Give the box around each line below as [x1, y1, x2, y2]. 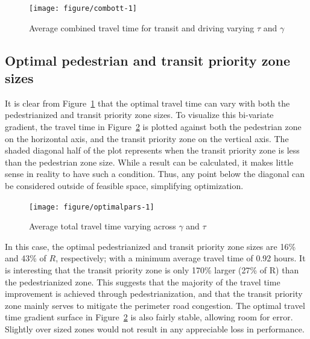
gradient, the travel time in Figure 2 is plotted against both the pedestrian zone [5, 120, 302, 133]
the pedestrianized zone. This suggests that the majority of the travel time [5, 275, 280, 288]
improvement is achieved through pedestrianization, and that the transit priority [5, 287, 303, 300]
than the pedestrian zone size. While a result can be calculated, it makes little [5, 155, 294, 168]
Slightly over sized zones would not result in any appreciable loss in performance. [5, 323, 305, 335]
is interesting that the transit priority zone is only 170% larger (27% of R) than [5, 264, 299, 276]
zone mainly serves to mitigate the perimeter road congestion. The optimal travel [5, 299, 305, 311]
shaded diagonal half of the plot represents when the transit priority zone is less [5, 144, 300, 157]
